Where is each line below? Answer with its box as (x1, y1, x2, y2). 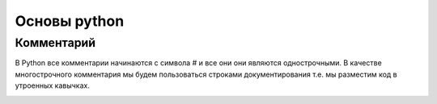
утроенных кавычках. (15, 81, 91, 90)
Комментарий (15, 35, 96, 50)
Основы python (15, 12, 125, 30)
